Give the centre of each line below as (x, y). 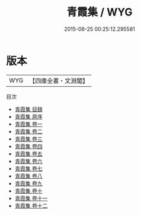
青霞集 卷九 (28, 183)
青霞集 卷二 (28, 131)
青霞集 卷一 (28, 124)
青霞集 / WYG (100, 12)
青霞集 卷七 (28, 168)
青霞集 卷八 (28, 176)
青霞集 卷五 (28, 154)
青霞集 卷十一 (31, 198)
